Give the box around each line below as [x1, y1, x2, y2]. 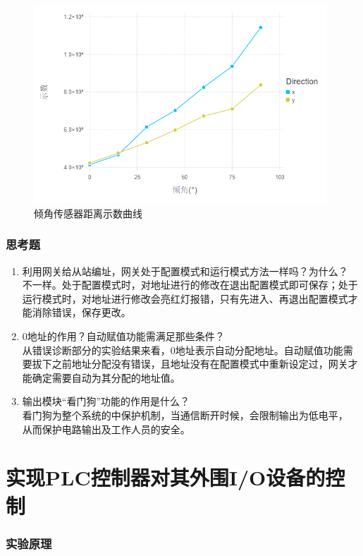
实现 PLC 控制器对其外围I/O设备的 [6, 463, 326, 492]
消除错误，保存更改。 [32, 305, 131, 320]
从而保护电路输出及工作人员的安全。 [22, 421, 190, 436]
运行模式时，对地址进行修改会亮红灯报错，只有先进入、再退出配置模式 [22, 291, 348, 306]
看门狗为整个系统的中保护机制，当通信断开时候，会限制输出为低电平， [22, 408, 348, 423]
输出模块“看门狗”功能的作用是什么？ [22, 394, 190, 409]
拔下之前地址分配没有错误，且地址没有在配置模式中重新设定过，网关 [32, 356, 348, 371]
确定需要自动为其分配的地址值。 [32, 370, 180, 385]
